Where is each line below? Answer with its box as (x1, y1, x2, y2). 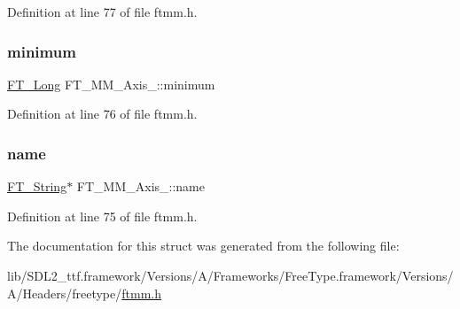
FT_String (7, 177, 67, 196)
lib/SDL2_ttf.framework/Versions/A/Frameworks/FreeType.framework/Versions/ (7, 267, 454, 284)
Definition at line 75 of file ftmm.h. (7, 206, 198, 225)
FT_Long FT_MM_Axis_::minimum (7, 74, 215, 93)
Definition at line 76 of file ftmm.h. (7, 104, 198, 123)
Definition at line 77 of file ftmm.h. (7, 3, 198, 20)
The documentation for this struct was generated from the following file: (7, 236, 400, 255)
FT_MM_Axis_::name (76, 177, 205, 196)
